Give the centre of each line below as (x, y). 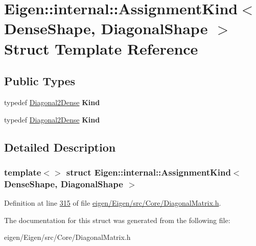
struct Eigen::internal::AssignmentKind (148, 172)
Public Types (40, 81)
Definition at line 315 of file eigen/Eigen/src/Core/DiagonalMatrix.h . (113, 203)
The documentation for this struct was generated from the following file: (117, 220)
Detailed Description (60, 147)
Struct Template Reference (101, 48)
